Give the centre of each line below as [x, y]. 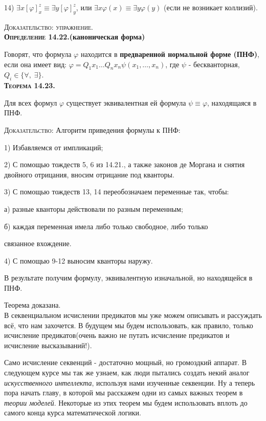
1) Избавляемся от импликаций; [54, 147]
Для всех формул [31, 102]
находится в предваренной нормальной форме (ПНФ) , [170, 54]
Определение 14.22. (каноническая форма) [75, 37]
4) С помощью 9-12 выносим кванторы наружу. [79, 260]
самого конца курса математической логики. [73, 413]
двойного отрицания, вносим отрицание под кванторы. [89, 174]
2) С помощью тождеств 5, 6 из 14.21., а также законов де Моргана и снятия [125, 164]
